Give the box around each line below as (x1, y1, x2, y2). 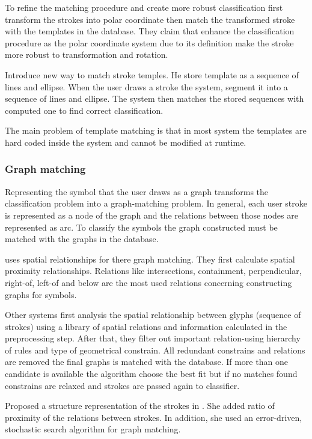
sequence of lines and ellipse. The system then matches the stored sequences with (5, 92, 304, 105)
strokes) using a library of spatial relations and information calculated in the (5, 320, 287, 332)
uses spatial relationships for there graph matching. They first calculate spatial (5, 252, 295, 265)
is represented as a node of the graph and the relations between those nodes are (5, 208, 298, 221)
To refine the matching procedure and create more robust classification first (5, 1, 283, 13)
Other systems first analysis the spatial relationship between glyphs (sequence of (5, 308, 301, 321)
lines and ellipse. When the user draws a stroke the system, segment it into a (5, 80, 288, 93)
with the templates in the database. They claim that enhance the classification (5, 25, 295, 37)
